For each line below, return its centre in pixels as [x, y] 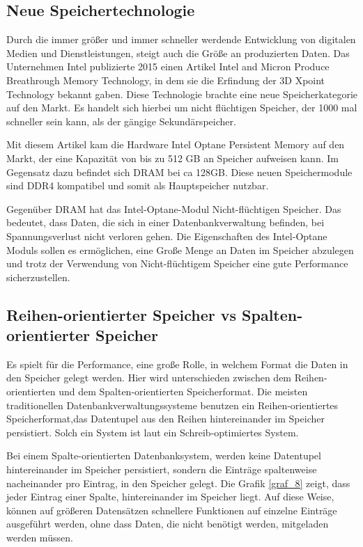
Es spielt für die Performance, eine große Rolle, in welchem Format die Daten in [177, 364]
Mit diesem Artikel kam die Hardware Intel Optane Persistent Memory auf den [176, 144]
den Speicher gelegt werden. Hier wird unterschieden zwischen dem [149, 378]
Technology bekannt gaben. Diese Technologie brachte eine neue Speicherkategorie [182, 94]
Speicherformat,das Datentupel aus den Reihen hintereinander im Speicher [165, 419]
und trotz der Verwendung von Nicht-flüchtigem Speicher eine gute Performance [177, 263]
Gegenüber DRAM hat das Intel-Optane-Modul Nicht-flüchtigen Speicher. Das [174, 208]
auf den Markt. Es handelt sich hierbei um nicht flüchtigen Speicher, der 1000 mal [182, 108]
